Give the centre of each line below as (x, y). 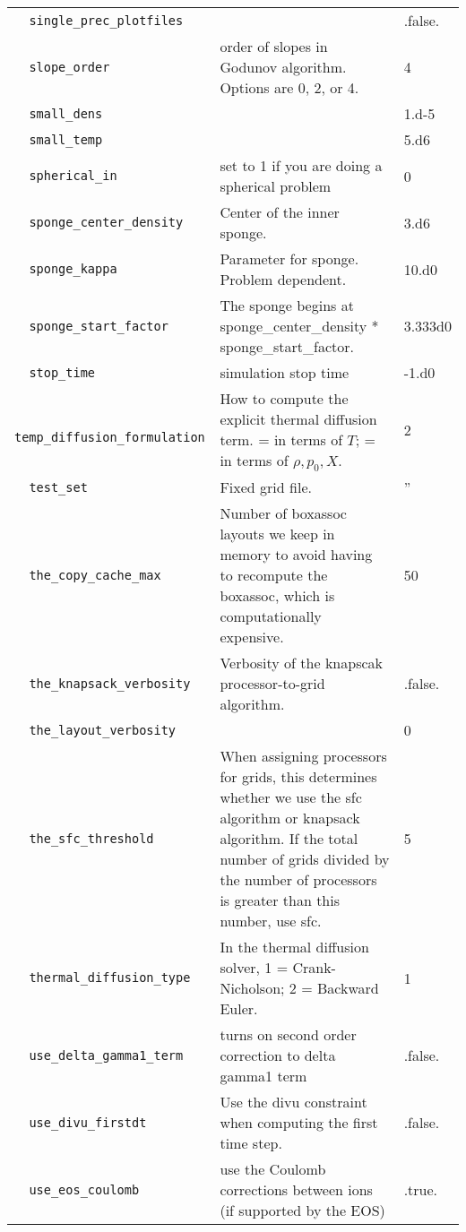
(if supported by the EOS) (302, 1210)
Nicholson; (252, 988)
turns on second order (288, 1035)
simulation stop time (285, 372)
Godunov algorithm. (283, 67)
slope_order (69, 67)
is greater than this (280, 900)
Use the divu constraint (293, 1102)
